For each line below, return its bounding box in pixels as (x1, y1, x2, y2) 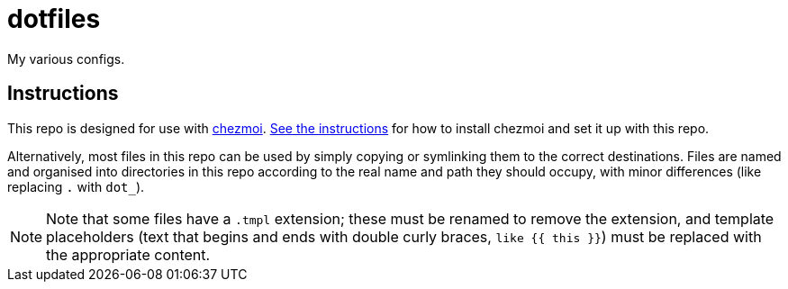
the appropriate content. (46, 245, 211, 264)
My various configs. (7, 50, 125, 67)
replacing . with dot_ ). (7, 178, 145, 194)
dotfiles (7, 4, 101, 34)
